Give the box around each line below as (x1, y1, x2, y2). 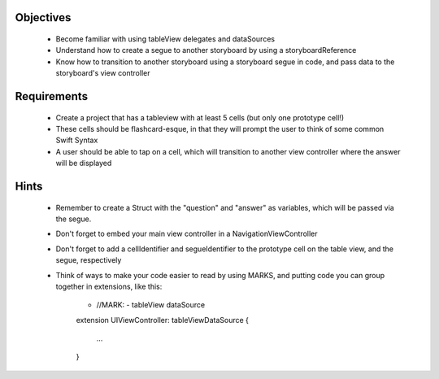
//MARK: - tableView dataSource (96, 300, 206, 310)
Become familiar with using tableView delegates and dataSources (55, 34, 276, 44)
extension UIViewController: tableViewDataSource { (76, 315, 250, 325)
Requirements (15, 89, 89, 103)
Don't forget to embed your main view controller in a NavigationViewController (55, 229, 318, 239)
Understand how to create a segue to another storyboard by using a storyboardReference (55, 46, 357, 55)
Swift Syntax (55, 135, 98, 146)
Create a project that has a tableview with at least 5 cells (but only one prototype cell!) (55, 112, 345, 122)
